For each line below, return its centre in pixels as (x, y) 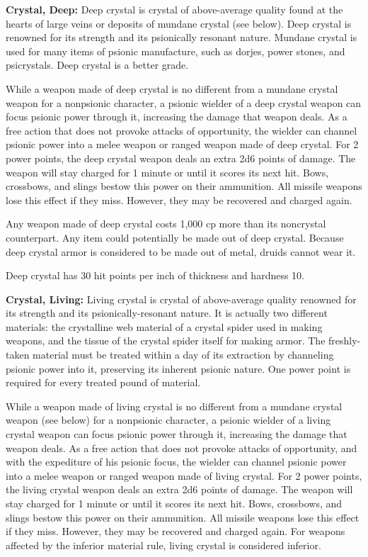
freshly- (345, 341)
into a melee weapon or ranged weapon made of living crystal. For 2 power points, (184, 475)
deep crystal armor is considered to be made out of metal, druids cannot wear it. (181, 251)
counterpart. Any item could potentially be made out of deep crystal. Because (175, 237)
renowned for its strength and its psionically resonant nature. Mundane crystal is (182, 37)
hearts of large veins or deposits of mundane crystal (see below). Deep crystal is (179, 23)
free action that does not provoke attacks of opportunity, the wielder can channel (182, 130)
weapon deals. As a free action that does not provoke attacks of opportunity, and (182, 448)
